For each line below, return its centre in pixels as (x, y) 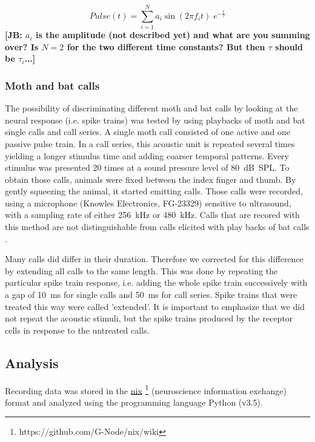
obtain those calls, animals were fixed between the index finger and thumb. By (151, 179)
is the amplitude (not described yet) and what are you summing (173, 35)
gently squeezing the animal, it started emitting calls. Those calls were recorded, (154, 191)
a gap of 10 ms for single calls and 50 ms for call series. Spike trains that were (151, 295)
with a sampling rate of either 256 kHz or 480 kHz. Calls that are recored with (152, 215)
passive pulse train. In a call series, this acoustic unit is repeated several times (150, 143)
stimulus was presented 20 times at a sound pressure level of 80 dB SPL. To (147, 167)
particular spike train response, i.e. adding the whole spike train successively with (156, 282)
